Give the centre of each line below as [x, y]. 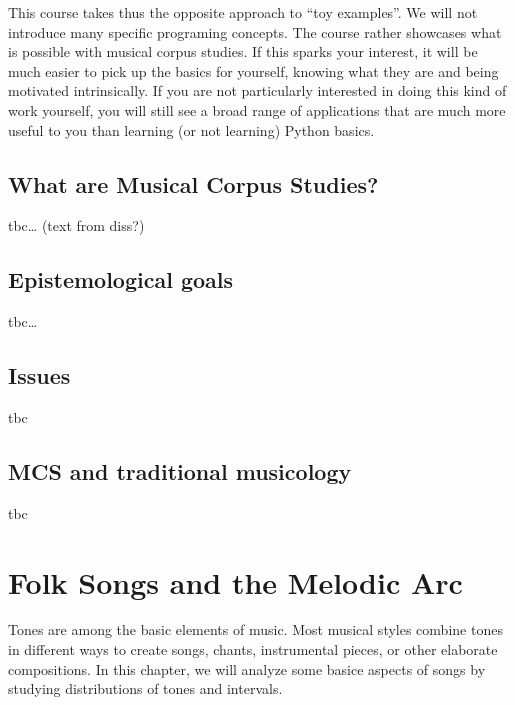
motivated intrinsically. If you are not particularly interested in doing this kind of [257, 90]
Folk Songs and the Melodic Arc [235, 581]
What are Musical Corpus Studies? [193, 183]
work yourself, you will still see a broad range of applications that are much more [257, 109]
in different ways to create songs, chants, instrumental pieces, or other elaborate [253, 649]
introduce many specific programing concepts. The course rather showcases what [255, 31]
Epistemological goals [121, 279]
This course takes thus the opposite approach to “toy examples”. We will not [243, 12]
